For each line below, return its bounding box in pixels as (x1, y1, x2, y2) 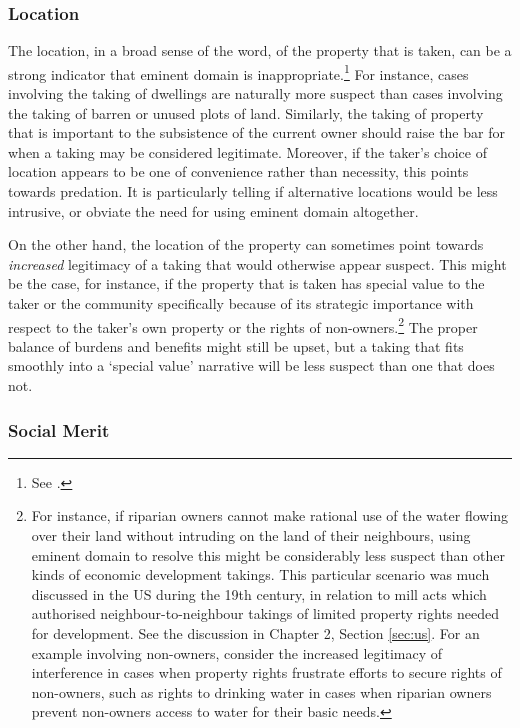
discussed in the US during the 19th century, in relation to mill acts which (31, 583, 487, 604)
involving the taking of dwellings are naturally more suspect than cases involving (8, 83, 503, 104)
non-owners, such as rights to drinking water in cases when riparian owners (31, 681, 492, 702)
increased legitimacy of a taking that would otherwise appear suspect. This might (8, 253, 507, 274)
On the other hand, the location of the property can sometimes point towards (8, 234, 484, 255)
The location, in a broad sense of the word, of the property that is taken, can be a (8, 40, 512, 61)
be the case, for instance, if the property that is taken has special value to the (8, 273, 485, 294)
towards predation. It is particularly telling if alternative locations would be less (8, 181, 498, 202)
